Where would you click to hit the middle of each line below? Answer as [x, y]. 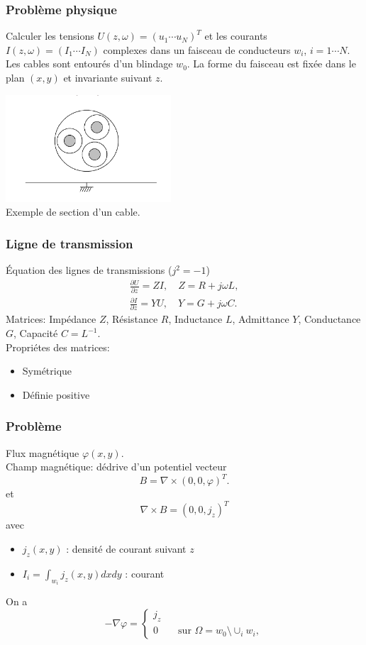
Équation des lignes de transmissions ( [89, 270]
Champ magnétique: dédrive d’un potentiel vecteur [116, 467]
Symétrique [47, 371]
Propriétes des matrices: [58, 347]
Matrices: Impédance [51, 319]
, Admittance [261, 319]
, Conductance [329, 319]
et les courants [236, 36]
